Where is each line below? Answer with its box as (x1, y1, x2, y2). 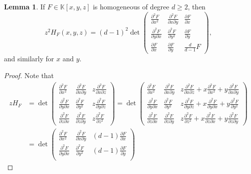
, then (188, 1, 206, 11)
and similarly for (4, 53, 54, 64)
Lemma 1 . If (4, 1, 45, 11)
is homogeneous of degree (92, 1, 169, 11)
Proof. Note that (4, 70, 54, 80)
